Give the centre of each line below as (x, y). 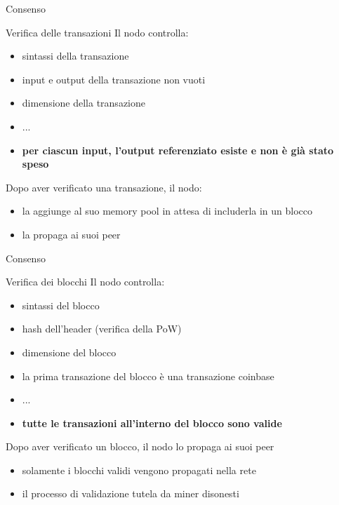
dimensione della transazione (84, 103)
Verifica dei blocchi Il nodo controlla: (85, 282)
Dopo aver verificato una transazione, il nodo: (104, 187)
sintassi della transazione (75, 56)
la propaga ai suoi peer (71, 234)
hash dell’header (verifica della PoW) (102, 329)
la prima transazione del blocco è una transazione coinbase (148, 376)
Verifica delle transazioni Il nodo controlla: (97, 32)
